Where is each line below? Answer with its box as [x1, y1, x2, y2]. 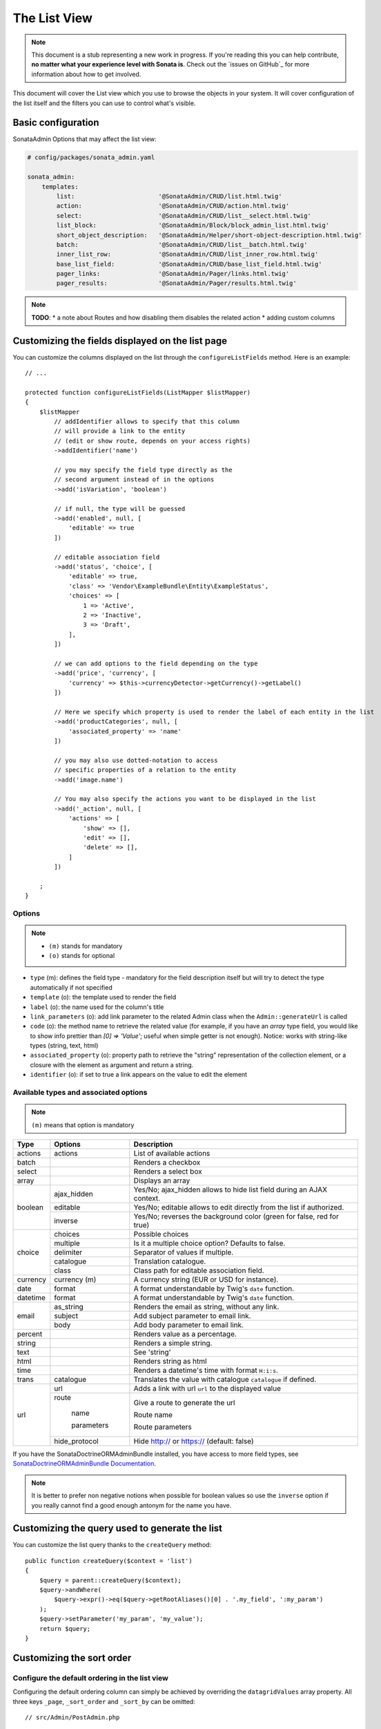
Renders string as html [133, 1356, 207, 1366]
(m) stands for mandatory [48, 941, 123, 950]
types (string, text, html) [30, 1042, 99, 1050]
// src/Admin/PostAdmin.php [25, 1713, 120, 1721]
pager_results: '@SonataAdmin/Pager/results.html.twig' [56, 279, 297, 287]
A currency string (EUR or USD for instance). [133, 1275, 279, 1284]
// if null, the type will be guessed [54, 505, 186, 512]
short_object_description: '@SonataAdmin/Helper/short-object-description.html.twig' [56, 231, 362, 239]
